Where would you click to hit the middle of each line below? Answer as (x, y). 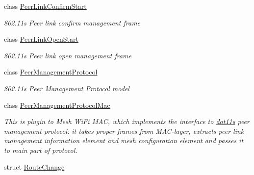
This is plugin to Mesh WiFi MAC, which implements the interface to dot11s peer (127, 121)
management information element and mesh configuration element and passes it (124, 140)
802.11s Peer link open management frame (68, 55)
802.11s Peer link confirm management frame (72, 22)
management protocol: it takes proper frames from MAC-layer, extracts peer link (124, 131)
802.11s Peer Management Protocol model (67, 88)
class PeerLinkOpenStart (41, 39)
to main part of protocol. (41, 150)
